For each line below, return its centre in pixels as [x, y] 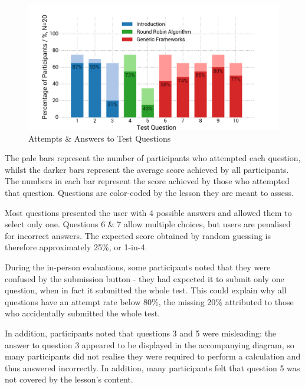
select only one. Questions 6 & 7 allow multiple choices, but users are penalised [148, 224]
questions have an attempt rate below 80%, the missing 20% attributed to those [149, 301]
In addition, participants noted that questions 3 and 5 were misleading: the [141, 333]
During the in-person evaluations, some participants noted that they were [138, 267]
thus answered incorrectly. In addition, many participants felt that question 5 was [152, 367]
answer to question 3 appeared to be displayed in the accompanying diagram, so [150, 344]
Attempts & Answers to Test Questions [100, 138]
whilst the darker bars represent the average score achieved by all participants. [147, 169]
